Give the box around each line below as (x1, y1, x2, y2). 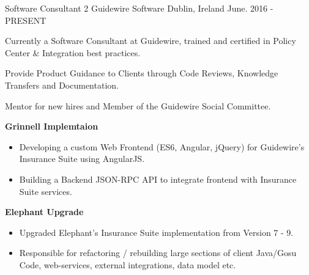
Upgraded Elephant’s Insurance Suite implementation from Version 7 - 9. (19, 226, 294, 238)
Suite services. (19, 185, 72, 197)
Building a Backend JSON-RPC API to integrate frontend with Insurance (19, 172, 297, 185)
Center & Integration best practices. (5, 46, 141, 59)
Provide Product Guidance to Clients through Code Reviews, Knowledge (5, 67, 278, 79)
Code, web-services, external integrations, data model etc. (19, 258, 236, 271)
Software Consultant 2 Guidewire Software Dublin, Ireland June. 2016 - (5, 2, 274, 14)
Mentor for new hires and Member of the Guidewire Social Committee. (5, 99, 271, 112)
